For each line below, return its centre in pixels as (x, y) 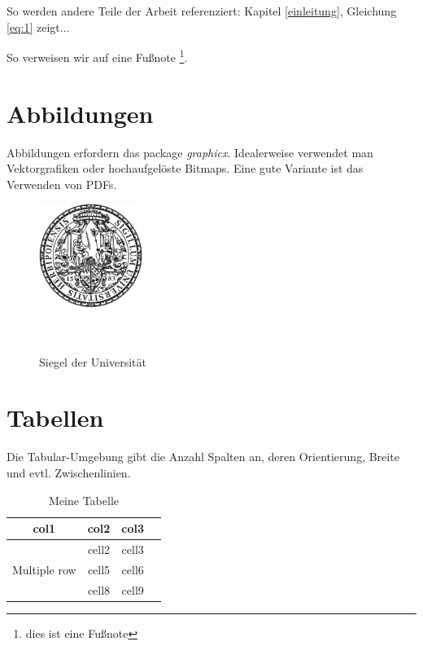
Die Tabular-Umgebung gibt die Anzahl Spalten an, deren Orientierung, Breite (203, 457)
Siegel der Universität (93, 361)
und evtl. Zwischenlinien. (69, 472)
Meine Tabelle (84, 500)
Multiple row (44, 569)
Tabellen (55, 417)
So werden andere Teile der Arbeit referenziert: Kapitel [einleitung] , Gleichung (202, 11)
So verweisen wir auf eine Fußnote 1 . (97, 56)
